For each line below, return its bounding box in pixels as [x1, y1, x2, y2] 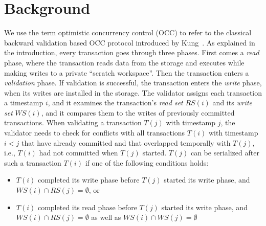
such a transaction [4, 157, 61, 168]
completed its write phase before [37, 174, 140, 185]
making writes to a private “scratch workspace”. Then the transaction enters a [4, 67, 249, 78]
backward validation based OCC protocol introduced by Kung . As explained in [4, 37, 255, 48]
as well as [91, 212, 121, 222]
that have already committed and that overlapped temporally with [21, 137, 231, 148]
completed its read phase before [37, 201, 137, 212]
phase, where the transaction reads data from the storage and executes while [4, 57, 245, 67]
